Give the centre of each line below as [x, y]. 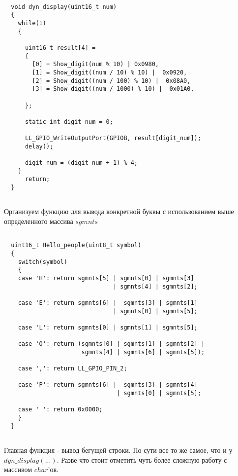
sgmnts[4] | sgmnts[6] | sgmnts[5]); [143, 352]
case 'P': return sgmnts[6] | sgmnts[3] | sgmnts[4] [108, 385]
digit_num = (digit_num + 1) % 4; [81, 163]
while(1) [32, 23]
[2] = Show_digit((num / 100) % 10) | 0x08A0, [111, 81]
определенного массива [39, 221]
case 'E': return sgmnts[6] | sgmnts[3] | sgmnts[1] [108, 303]
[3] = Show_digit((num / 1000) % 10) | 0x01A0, [113, 89]
